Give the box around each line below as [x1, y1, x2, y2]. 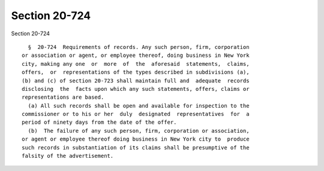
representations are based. [22, 94, 104, 101]
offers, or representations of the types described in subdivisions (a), [22, 69, 250, 76]
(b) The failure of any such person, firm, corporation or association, [28, 127, 250, 134]
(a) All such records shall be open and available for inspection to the [28, 102, 250, 109]
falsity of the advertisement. [22, 152, 114, 160]
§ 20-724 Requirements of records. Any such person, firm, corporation [28, 44, 250, 50]
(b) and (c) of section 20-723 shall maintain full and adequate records [22, 77, 250, 84]
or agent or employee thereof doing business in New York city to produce [22, 136, 250, 143]
